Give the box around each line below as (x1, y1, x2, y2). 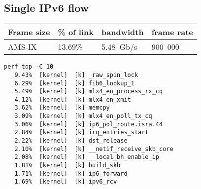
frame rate (151, 26, 193, 38)
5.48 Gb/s (101, 41, 137, 53)
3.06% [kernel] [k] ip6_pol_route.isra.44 (14, 120, 163, 128)
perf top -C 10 (4, 63, 54, 71)
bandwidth (101, 26, 144, 38)
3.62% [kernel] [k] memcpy (14, 104, 110, 112)
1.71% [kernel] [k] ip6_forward (14, 170, 128, 177)
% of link (58, 26, 94, 38)
